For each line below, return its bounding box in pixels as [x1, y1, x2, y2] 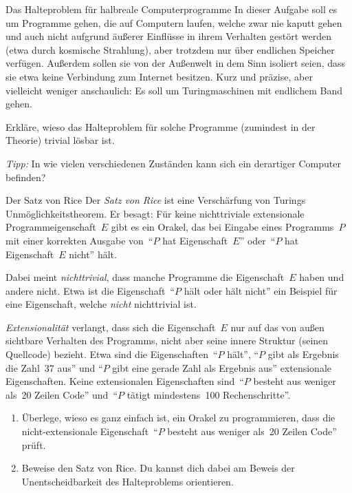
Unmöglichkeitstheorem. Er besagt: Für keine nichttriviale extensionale [5, 206, 305, 220]
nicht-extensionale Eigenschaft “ [21, 424, 158, 439]
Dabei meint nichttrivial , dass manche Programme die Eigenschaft [5, 270, 285, 284]
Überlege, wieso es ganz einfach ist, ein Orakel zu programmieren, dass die [21, 410, 335, 425]
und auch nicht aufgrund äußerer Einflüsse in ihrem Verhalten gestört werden [5, 29, 332, 43]
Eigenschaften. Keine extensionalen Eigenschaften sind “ [5, 374, 244, 388]
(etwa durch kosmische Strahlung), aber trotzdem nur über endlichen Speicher [5, 42, 335, 56]
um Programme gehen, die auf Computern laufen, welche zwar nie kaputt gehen [5, 15, 342, 30]
